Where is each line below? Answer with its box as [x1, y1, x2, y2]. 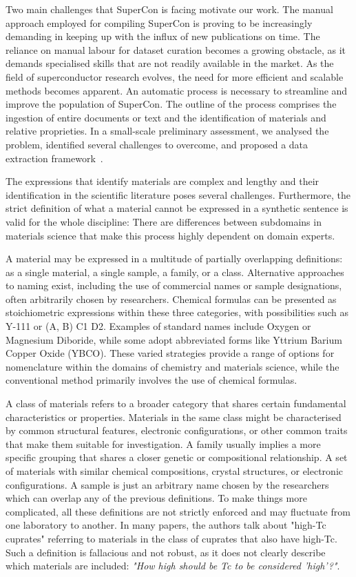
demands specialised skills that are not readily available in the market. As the [6, 56, 334, 70]
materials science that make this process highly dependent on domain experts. [6, 228, 335, 242]
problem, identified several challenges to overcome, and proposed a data [6, 137, 308, 151]
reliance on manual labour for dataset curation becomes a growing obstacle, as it [6, 42, 346, 57]
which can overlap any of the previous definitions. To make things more [6, 491, 307, 505]
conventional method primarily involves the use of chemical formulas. [6, 373, 297, 387]
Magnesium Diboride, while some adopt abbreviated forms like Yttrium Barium [6, 332, 342, 346]
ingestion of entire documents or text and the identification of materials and [6, 110, 326, 124]
